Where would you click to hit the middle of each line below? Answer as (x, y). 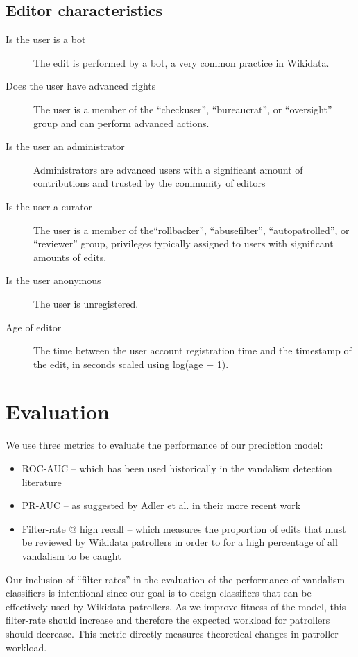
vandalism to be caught (71, 555)
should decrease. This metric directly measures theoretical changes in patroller (172, 633)
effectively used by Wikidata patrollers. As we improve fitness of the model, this (176, 606)
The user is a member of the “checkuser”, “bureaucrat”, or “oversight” (183, 109)
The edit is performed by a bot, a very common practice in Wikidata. (181, 62)
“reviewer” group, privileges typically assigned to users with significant (184, 243)
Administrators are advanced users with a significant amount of (168, 169)
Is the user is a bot (46, 39)
